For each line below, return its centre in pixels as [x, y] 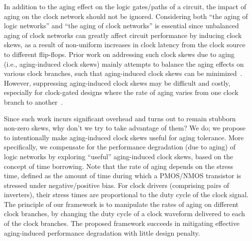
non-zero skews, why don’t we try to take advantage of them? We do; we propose [125, 128]
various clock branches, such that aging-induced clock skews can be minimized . [123, 73]
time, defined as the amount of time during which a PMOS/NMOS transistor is [123, 176]
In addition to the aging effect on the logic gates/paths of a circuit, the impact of [125, 6]
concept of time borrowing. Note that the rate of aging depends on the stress [119, 166]
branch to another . [34, 102]
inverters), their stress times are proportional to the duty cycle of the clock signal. [126, 195]
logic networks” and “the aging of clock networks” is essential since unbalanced [122, 26]
